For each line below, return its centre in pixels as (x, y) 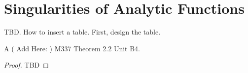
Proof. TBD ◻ (26, 65)
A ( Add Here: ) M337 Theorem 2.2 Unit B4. (72, 48)
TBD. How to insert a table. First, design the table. (82, 32)
